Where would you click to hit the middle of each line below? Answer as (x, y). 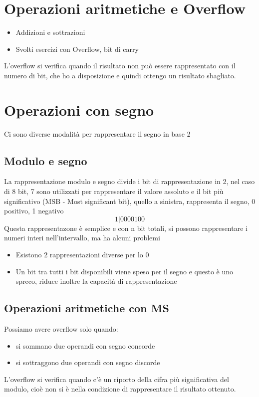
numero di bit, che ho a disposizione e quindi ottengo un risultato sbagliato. (120, 75)
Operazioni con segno (79, 109)
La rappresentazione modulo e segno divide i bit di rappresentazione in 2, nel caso (129, 181)
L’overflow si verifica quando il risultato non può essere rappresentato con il (120, 66)
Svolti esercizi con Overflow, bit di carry (77, 49)
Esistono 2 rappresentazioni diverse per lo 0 (82, 254)
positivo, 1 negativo (34, 211)
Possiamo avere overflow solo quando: (61, 328)
